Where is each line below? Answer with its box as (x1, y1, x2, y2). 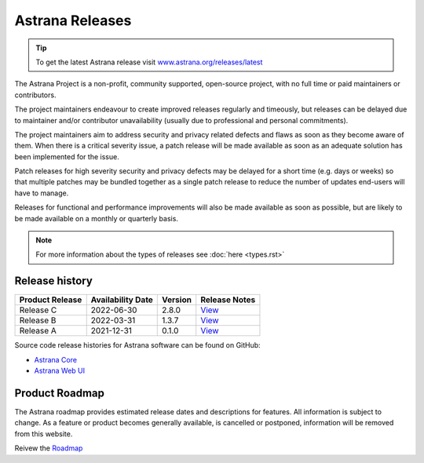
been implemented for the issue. (14, 151, 119, 161)
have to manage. (14, 188, 69, 198)
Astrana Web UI (34, 366, 86, 376)
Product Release (19, 294, 82, 305)
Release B (19, 315, 57, 326)
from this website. (14, 428, 73, 439)
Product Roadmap (14, 386, 105, 399)
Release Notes (200, 294, 256, 305)
